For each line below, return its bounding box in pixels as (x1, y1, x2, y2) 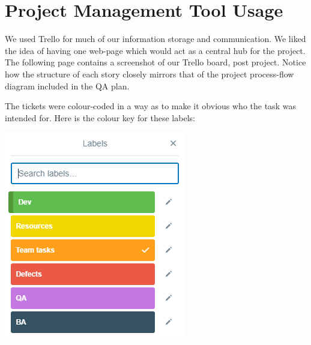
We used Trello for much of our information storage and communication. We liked (5, 32, 306, 45)
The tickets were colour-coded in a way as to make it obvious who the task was (5, 100, 296, 112)
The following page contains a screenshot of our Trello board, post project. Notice (5, 56, 306, 68)
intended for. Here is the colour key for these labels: (5, 111, 195, 124)
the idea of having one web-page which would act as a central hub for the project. (5, 44, 306, 56)
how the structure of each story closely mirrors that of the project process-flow (5, 67, 294, 80)
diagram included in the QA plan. (5, 79, 130, 92)
